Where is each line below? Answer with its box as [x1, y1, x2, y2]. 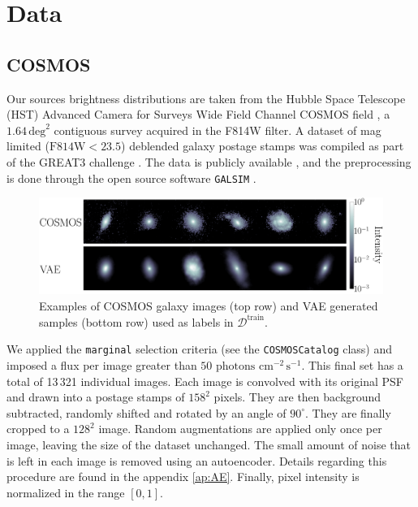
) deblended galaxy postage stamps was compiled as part [121, 137, 404, 154]
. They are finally [304, 404, 391, 421]
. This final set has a [301, 357, 403, 374]
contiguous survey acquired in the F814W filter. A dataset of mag [54, 121, 381, 138]
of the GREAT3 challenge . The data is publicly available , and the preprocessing [6, 153, 412, 170]
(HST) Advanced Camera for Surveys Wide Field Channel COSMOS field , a [6, 106, 390, 123]
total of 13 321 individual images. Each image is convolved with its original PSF [6, 372, 403, 389]
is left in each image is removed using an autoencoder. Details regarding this [6, 452, 387, 469]
